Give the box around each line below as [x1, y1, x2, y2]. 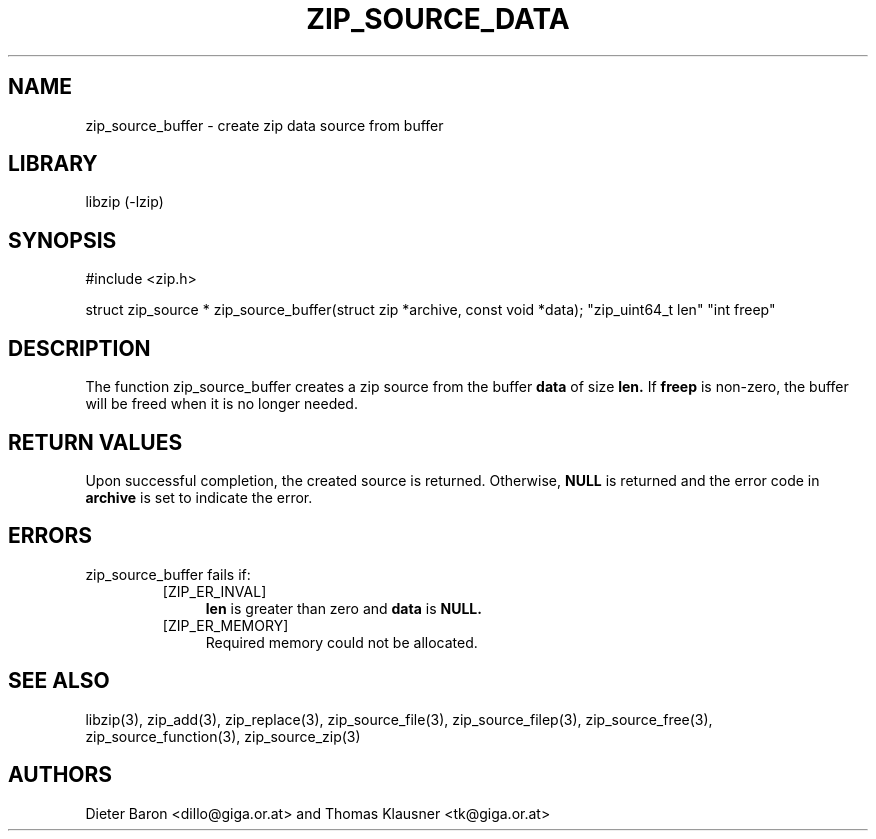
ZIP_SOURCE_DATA [306, 2, 570, 36]
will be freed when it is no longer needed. [85, 395, 358, 413]
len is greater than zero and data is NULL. [205, 599, 482, 617]
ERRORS [8, 523, 93, 549]
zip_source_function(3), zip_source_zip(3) [85, 727, 361, 745]
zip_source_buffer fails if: [85, 565, 251, 583]
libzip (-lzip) [85, 193, 164, 211]
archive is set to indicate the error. [85, 488, 313, 506]
